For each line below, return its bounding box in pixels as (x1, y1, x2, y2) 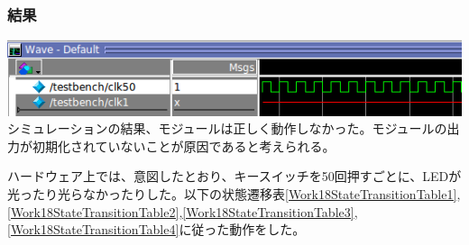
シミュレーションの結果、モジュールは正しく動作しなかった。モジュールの (7, 119, 447, 138)
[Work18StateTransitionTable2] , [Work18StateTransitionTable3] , (7, 202, 358, 221)
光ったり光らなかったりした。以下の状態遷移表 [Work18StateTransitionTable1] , (7, 185, 461, 204)
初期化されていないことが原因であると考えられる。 (32, 136, 336, 155)
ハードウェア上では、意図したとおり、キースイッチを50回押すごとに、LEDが (7, 167, 462, 186)
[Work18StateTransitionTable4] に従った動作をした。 (7, 220, 306, 239)
